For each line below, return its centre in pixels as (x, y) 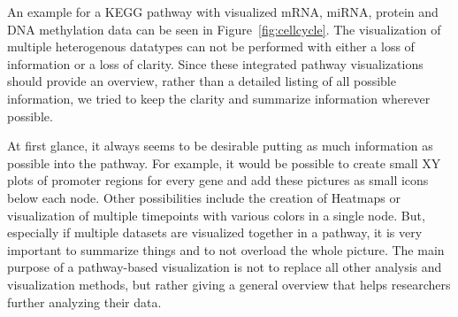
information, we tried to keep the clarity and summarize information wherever (219, 98)
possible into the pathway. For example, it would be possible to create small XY (224, 162)
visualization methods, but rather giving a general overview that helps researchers (229, 284)
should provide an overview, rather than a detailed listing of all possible (202, 81)
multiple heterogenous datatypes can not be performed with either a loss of (211, 46)
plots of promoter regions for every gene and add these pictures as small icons (218, 180)
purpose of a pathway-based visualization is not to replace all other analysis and (225, 267)
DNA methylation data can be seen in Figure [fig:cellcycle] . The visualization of (224, 29)
